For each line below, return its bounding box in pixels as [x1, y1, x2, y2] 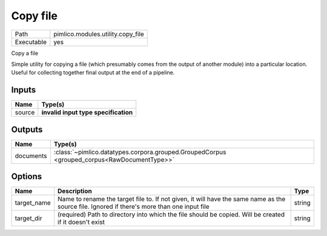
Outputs [11, 124, 43, 134]
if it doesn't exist [58, 218, 105, 226]
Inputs [11, 85, 36, 95]
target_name [15, 198, 51, 207]
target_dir [15, 214, 42, 223]
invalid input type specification [41, 108, 133, 117]
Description [58, 187, 92, 195]
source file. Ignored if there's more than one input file [58, 203, 210, 211]
